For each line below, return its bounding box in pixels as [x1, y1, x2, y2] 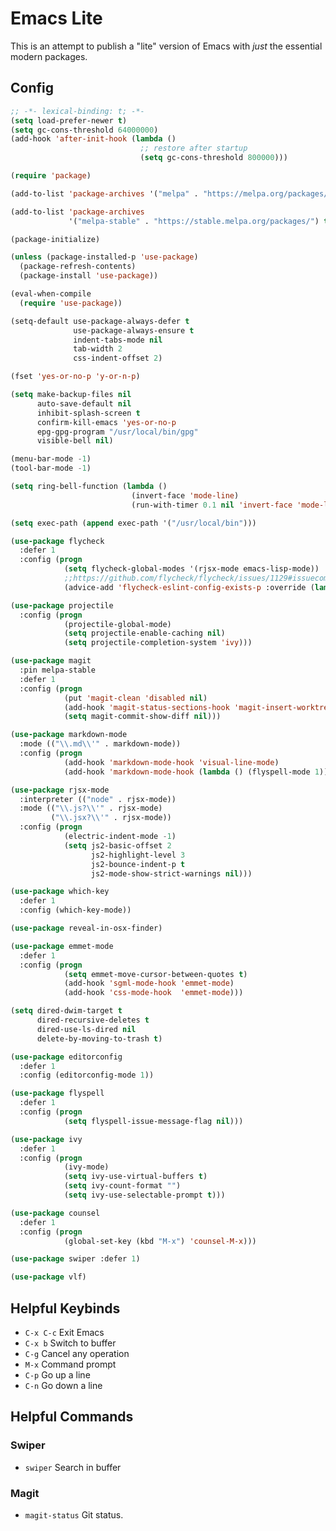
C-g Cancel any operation [24, 1347, 130, 1359]
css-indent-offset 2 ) [73, 353, 163, 364]
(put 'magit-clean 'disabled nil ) [63, 693, 208, 703]
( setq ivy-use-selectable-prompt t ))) [63, 1190, 226, 1200]
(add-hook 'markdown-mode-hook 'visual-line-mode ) [63, 757, 280, 767]
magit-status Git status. [24, 1508, 124, 1521]
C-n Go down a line [24, 1379, 103, 1391]
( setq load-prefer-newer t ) [10, 115, 128, 126]
